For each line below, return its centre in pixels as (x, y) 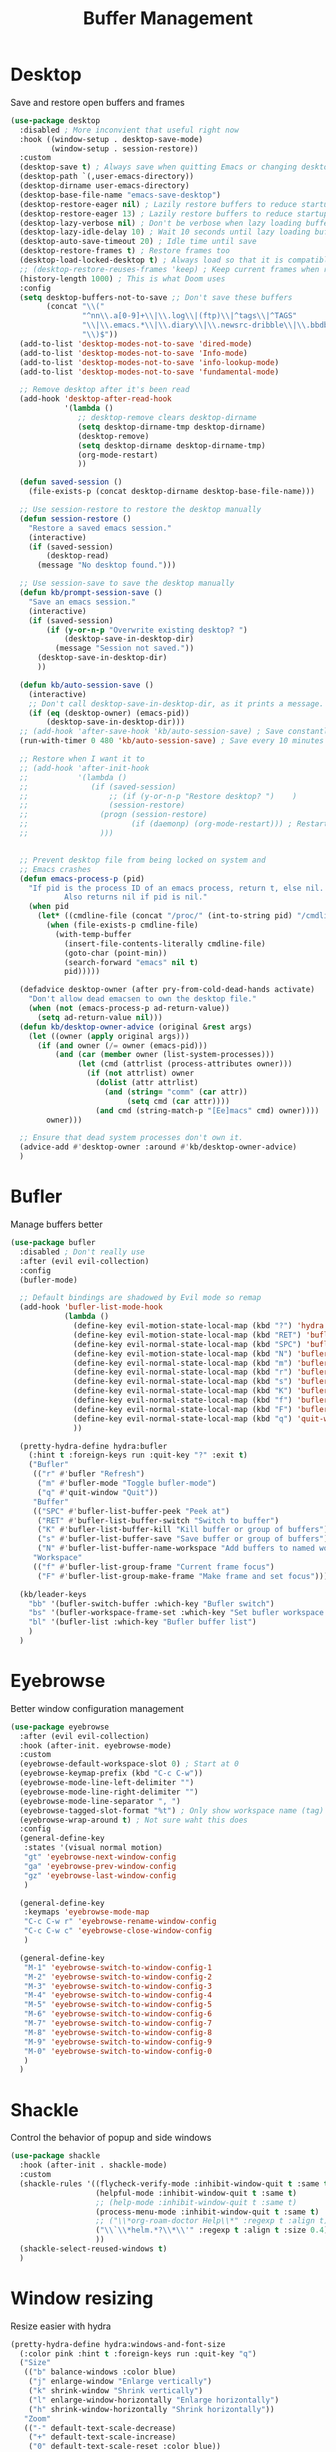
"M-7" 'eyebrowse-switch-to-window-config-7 (118, 2023)
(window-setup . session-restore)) (124, 148)
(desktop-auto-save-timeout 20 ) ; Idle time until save (138, 242)
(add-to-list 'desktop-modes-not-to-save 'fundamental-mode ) (149, 372)
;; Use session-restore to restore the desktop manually (140, 510)
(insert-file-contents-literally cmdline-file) (165, 943)
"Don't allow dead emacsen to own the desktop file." (142, 999)
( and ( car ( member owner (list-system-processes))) (164, 1055)
